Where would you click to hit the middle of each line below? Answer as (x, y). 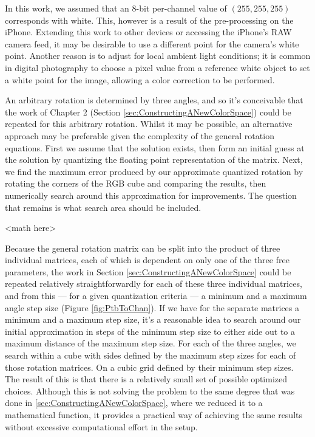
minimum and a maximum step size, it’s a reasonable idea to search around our (153, 319)
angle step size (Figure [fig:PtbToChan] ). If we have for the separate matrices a (152, 307)
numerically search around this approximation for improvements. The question (151, 195)
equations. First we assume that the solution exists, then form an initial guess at (155, 147)
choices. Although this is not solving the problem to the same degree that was (150, 391)
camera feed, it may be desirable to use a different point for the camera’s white (152, 43)
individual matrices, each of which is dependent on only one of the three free (147, 260)
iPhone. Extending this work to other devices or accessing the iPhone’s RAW (148, 32)
